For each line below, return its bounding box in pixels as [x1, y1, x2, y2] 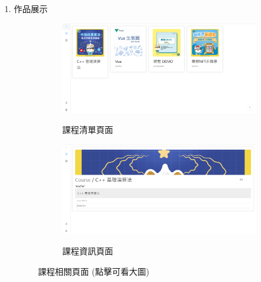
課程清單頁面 [62, 123, 113, 136]
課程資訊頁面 [62, 245, 113, 257]
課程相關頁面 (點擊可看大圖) [38, 264, 150, 277]
